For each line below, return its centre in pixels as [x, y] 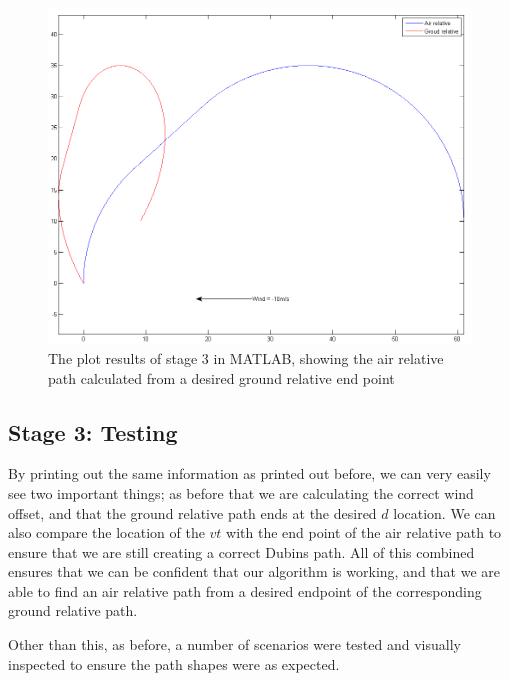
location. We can [444, 512]
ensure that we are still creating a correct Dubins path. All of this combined [241, 551]
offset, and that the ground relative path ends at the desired [192, 512]
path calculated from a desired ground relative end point [221, 377]
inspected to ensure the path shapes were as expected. [174, 663]
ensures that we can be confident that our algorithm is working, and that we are [254, 571]
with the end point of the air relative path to [364, 532]
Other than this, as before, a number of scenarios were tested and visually [234, 644]
